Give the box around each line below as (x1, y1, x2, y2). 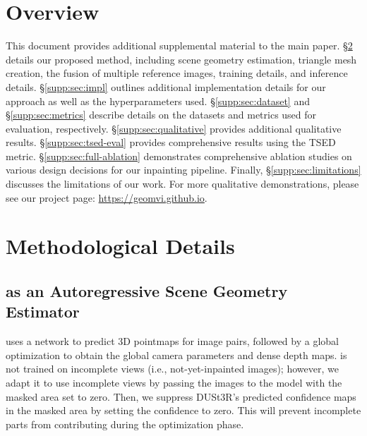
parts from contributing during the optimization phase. (6, 416, 244, 431)
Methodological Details (6, 231, 235, 260)
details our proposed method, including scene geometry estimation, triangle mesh (6, 52, 357, 66)
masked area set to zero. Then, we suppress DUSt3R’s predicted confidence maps (6, 389, 356, 404)
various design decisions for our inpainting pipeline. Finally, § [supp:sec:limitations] (6, 162, 361, 177)
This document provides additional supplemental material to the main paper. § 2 (6, 38, 353, 53)
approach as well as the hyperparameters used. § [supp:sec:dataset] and (6, 93, 310, 108)
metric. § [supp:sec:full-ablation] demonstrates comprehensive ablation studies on (6, 148, 352, 163)
